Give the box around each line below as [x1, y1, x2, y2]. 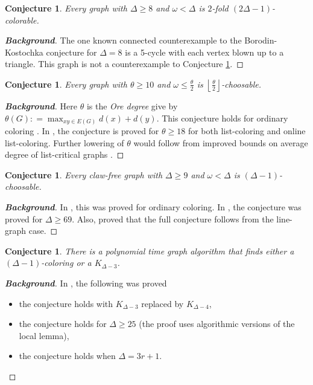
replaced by [141, 297, 184, 309]
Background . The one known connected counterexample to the [5, 34, 242, 47]
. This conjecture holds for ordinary [156, 111, 288, 124]
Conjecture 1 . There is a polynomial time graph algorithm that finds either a [5, 244, 294, 257]
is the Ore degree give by [86, 99, 178, 112]
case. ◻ [28, 224, 58, 237]
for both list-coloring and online [188, 125, 306, 137]
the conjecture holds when [19, 349, 116, 362]
